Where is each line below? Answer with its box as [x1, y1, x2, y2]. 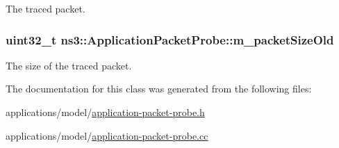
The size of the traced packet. [6, 58, 132, 72]
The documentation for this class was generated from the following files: [6, 81, 312, 96]
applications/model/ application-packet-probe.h [6, 105, 205, 119]
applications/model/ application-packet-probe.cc [6, 128, 208, 142]
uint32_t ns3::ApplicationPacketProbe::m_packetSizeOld [6, 31, 334, 48]
